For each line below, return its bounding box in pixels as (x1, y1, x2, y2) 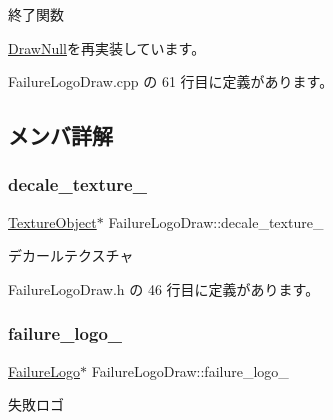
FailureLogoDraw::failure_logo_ (91, 360, 289, 381)
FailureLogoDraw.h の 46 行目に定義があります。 (8, 278, 320, 299)
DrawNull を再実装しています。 (8, 37, 206, 58)
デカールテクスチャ (8, 245, 134, 266)
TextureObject (8, 211, 97, 232)
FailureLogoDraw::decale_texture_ (108, 211, 324, 232)
